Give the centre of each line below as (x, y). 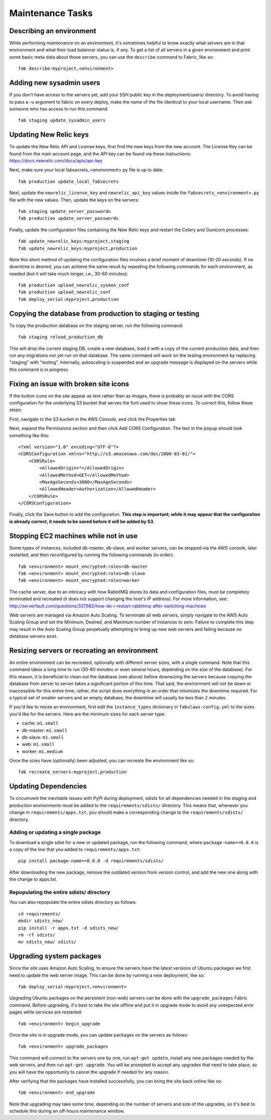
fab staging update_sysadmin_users (62, 120)
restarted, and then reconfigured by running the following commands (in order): (92, 555)
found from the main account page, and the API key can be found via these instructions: (100, 154)
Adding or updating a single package (55, 833)
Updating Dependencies (48, 786)
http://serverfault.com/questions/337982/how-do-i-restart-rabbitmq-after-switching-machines (108, 606)
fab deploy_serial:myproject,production (69, 299)
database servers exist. (33, 636)
